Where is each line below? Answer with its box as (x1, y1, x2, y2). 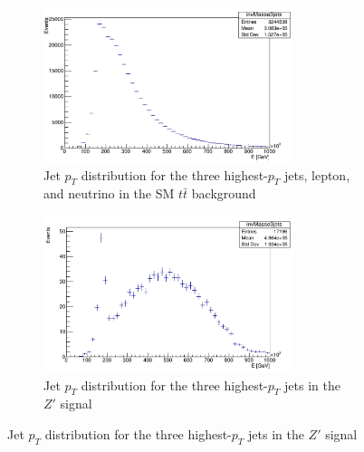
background (191, 184, 256, 203)
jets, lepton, (284, 165, 350, 184)
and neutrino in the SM (43, 184, 175, 203)
